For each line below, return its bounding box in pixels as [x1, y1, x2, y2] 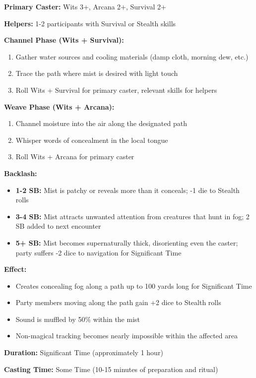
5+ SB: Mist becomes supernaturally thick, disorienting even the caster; [15, 237, 238, 248]
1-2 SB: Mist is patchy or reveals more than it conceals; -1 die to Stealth [15, 185, 240, 195]
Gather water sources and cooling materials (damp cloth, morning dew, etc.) [15, 51, 249, 62]
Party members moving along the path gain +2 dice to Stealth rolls [15, 297, 221, 308]
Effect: [4, 264, 27, 274]
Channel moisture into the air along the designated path [15, 118, 187, 128]
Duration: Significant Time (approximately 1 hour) [4, 347, 163, 358]
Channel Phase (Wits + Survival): [4, 35, 124, 45]
